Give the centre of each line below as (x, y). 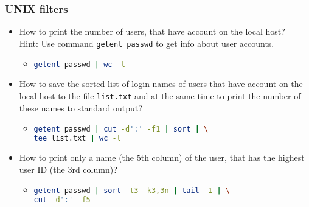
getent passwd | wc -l (79, 65)
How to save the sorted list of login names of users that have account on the (161, 84)
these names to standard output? (81, 107)
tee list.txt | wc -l (77, 139)
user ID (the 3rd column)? (68, 169)
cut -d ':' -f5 (62, 200)
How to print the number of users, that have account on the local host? (152, 31)
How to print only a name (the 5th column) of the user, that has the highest (162, 157)
